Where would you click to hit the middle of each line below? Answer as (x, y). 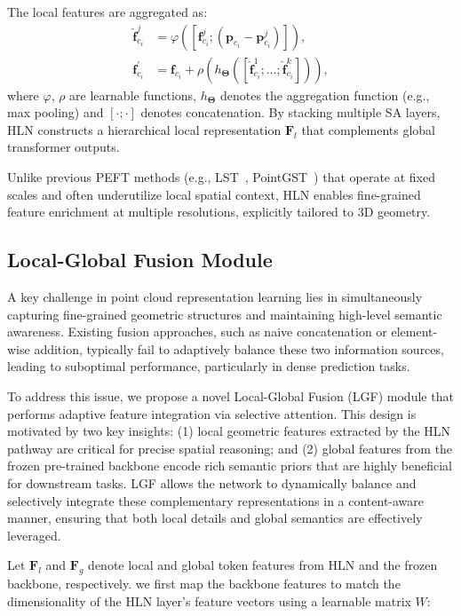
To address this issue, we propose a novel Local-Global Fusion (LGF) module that (230, 395)
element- (414, 332)
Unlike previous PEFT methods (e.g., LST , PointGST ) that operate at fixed (222, 177)
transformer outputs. (64, 147)
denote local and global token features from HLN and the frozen (263, 565)
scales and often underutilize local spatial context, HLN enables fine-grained (214, 194)
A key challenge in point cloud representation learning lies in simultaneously (215, 297)
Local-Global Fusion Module (140, 260)
